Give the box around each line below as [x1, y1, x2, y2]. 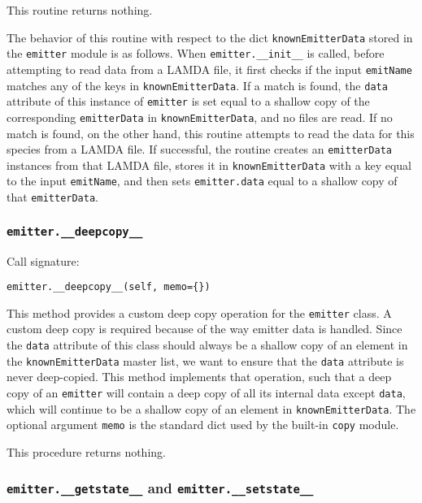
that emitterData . [7, 189, 98, 206]
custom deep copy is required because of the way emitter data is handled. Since [7, 320, 402, 337]
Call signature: [7, 252, 80, 269]
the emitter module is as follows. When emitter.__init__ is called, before [7, 45, 385, 62]
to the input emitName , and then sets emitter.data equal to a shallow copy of [7, 172, 398, 189]
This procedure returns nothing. [7, 443, 166, 460]
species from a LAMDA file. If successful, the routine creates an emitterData [7, 141, 392, 158]
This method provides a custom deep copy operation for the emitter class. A [7, 304, 392, 321]
